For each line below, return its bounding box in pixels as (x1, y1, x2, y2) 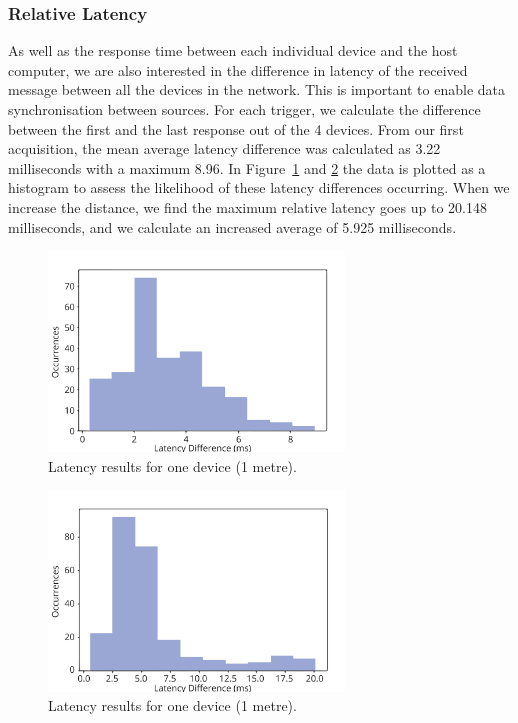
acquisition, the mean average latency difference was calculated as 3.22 (8, 138, 441, 159)
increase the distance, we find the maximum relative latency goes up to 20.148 (8, 196, 487, 217)
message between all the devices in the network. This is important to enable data (8, 79, 506, 100)
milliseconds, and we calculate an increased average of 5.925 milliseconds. (8, 216, 457, 237)
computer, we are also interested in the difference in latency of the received (8, 59, 468, 80)
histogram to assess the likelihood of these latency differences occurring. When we (8, 177, 510, 198)
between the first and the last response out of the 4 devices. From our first (8, 118, 464, 139)
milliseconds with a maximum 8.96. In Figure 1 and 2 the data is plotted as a (8, 157, 486, 178)
